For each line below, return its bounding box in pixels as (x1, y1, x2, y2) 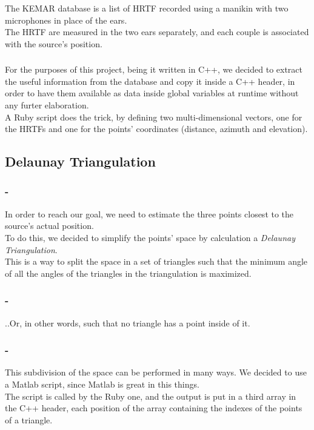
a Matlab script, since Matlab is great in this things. (5, 377, 199, 390)
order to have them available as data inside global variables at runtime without (5, 87, 299, 99)
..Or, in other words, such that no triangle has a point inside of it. (5, 316, 250, 329)
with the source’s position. (5, 37, 102, 50)
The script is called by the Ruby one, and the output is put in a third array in (5, 389, 296, 402)
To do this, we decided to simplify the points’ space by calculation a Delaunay (5, 231, 295, 243)
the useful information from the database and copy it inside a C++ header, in (5, 74, 295, 87)
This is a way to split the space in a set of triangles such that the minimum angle (5, 255, 308, 268)
